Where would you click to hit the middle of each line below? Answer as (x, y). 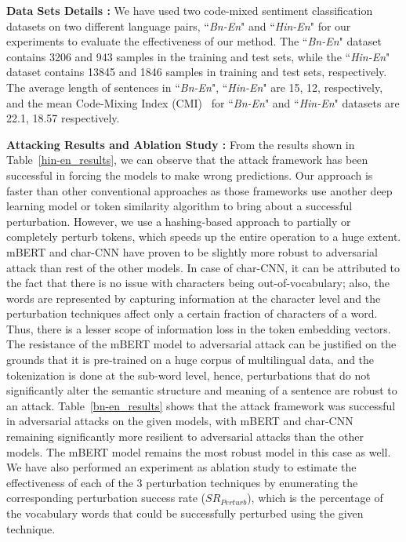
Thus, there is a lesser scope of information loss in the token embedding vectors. (199, 328)
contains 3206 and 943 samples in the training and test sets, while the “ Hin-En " (198, 56)
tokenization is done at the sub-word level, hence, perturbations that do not (188, 375)
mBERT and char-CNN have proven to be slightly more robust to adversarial (192, 251)
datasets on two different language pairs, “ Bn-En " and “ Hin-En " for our (179, 25)
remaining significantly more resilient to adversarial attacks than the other (185, 437)
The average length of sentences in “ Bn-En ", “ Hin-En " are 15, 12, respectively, (195, 87)
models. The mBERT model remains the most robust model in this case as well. (199, 451)
